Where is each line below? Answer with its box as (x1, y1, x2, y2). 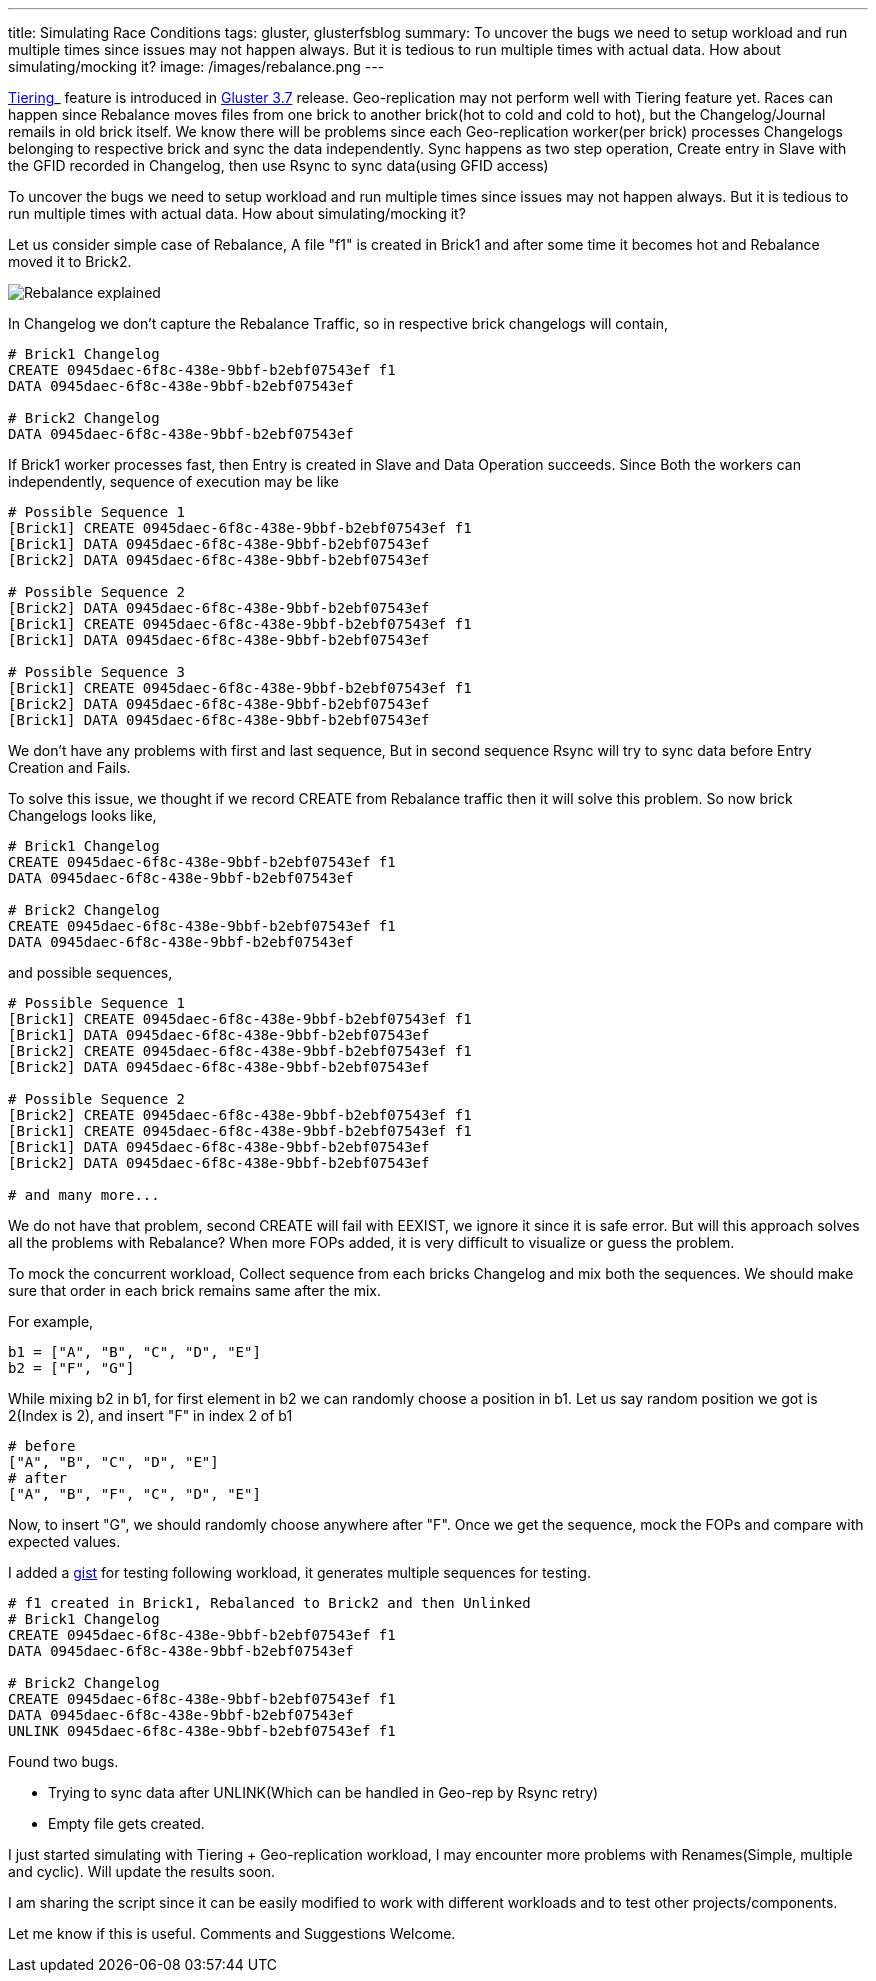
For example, (8, 1313, 94, 1330)
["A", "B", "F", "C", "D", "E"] (8, 1486, 261, 1502)
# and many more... (8, 1187, 160, 1203)
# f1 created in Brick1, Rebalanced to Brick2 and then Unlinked (8, 1595, 531, 1611)
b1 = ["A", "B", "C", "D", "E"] (8, 1344, 261, 1360)
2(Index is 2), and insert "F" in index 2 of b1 (8, 1407, 293, 1424)
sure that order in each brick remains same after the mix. (8, 1282, 381, 1299)
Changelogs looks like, (8, 807, 157, 824)
